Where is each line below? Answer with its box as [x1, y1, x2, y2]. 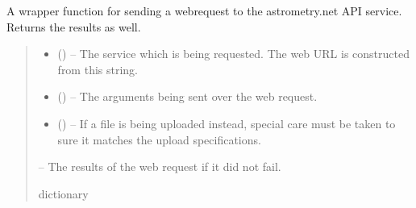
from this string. [57, 60, 139, 77]
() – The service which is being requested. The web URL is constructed [57, 45, 410, 62]
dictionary [38, 185, 89, 202]
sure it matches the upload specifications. [57, 131, 261, 148]
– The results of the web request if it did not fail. [38, 158, 281, 175]
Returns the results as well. [6, 18, 141, 35]
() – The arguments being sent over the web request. [57, 88, 318, 105]
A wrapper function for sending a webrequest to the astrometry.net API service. [6, 2, 402, 19]
